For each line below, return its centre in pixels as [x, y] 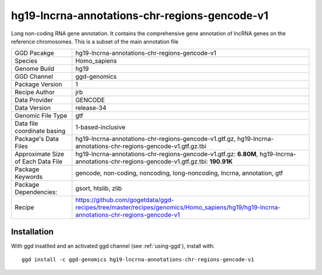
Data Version [33, 108]
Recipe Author [35, 92]
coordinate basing [40, 131]
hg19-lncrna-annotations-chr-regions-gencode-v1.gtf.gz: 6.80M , [167, 154]
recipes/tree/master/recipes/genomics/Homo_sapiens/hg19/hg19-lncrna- [178, 208]
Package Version [38, 85]
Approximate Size [39, 154]
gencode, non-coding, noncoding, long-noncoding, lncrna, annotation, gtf [179, 173]
